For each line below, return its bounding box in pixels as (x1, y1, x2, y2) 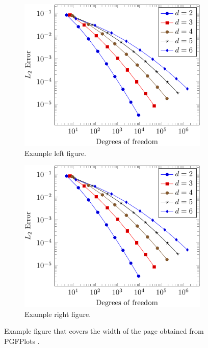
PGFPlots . (4, 335, 40, 346)
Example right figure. (24, 308, 91, 319)
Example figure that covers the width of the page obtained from (4, 326, 204, 336)
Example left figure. (24, 147, 86, 158)
